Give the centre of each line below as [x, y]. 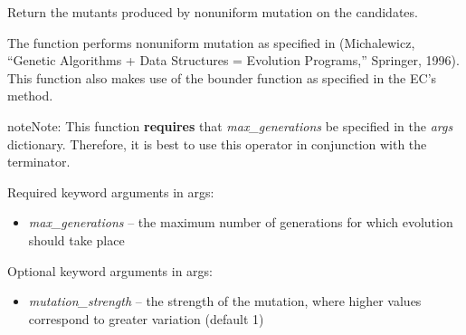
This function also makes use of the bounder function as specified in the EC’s [222, 77]
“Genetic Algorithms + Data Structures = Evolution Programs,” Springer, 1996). [233, 60]
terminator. [39, 162]
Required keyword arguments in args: [111, 191]
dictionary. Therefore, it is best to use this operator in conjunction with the [217, 144]
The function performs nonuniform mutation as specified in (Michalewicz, [211, 42]
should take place [76, 239]
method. [30, 96]
